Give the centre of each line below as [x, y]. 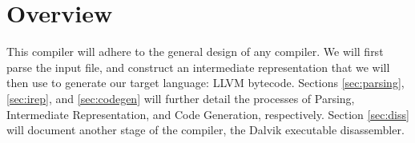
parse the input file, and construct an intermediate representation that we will [198, 67]
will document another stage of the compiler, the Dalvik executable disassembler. [205, 130]
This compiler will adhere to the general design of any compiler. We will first [195, 52]
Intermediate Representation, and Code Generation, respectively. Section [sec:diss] [208, 114]
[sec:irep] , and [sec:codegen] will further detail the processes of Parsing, [181, 98]
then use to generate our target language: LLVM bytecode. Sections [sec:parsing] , [205, 83]
